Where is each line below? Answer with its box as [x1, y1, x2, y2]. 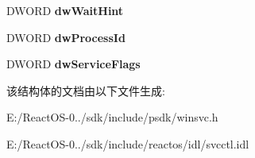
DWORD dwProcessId [6, 29, 126, 45]
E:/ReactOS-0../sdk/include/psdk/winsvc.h [6, 109, 218, 125]
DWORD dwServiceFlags [6, 56, 141, 72]
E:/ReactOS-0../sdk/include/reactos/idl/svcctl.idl [6, 135, 249, 152]
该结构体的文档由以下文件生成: [6, 82, 165, 98]
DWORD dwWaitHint [6, 2, 124, 18]
